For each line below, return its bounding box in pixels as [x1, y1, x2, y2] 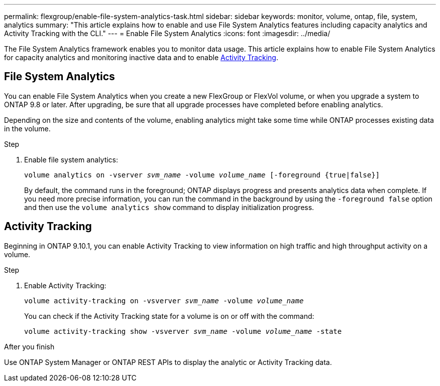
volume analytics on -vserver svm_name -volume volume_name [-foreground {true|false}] [24, 170, 380, 179]
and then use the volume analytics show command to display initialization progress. [24, 203, 314, 212]
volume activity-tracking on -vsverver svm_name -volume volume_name [24, 296, 304, 305]
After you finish [4, 342, 55, 351]
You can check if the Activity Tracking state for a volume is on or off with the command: [24, 311, 314, 320]
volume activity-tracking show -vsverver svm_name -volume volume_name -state [24, 327, 342, 335]
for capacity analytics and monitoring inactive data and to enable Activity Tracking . [4, 53, 278, 62]
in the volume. [4, 124, 51, 133]
